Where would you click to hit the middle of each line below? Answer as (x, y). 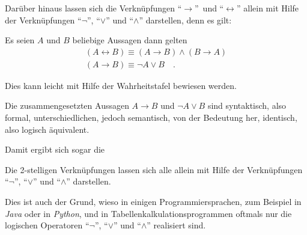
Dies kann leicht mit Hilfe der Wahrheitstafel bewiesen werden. (121, 85)
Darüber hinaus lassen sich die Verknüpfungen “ (93, 8)
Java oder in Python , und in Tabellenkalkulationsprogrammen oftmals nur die (148, 213)
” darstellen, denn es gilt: (185, 20)
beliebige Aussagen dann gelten (130, 40)
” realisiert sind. (176, 225)
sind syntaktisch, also (247, 105)
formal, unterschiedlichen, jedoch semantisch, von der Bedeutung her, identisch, (151, 117)
